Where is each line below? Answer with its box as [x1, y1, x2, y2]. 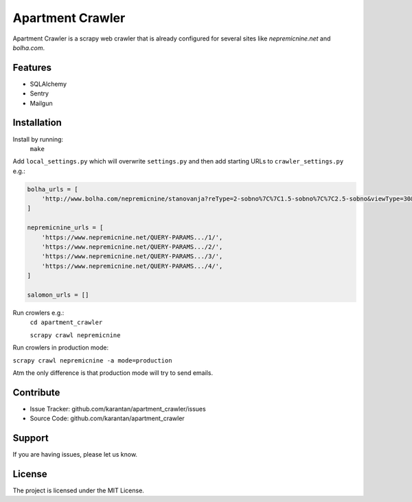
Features [12, 62, 51, 73]
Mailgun [30, 99, 53, 107]
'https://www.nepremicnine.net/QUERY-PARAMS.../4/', [41, 262, 223, 270]
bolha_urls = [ [27, 185, 78, 193]
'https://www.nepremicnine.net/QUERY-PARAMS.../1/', [41, 233, 223, 241]
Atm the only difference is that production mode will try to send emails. [12, 368, 213, 377]
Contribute [12, 387, 60, 398]
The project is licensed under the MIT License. [12, 486, 144, 494]
